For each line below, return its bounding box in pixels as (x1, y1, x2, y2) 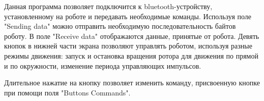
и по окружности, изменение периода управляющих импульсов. (4, 60, 201, 71)
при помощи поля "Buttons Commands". (4, 87, 131, 97)
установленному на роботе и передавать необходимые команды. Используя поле (4, 11, 252, 21)
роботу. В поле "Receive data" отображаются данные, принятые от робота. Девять (4, 30, 259, 41)
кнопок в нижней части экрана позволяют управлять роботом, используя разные (4, 40, 252, 51)
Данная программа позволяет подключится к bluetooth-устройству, (4, 1, 213, 11)
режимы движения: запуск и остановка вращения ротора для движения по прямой (4, 50, 258, 61)
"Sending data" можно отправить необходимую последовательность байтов (4, 21, 236, 31)
